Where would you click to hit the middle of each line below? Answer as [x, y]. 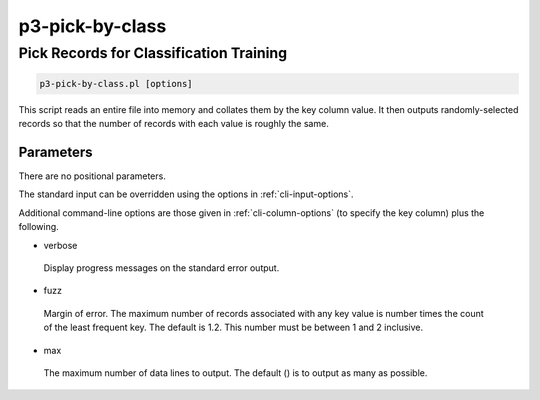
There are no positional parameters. [92, 176]
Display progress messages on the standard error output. [161, 268]
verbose [60, 245]
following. [38, 227]
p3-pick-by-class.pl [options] [116, 83]
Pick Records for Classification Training [153, 53]
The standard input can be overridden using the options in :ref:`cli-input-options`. [186, 194]
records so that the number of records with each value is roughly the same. [173, 124]
